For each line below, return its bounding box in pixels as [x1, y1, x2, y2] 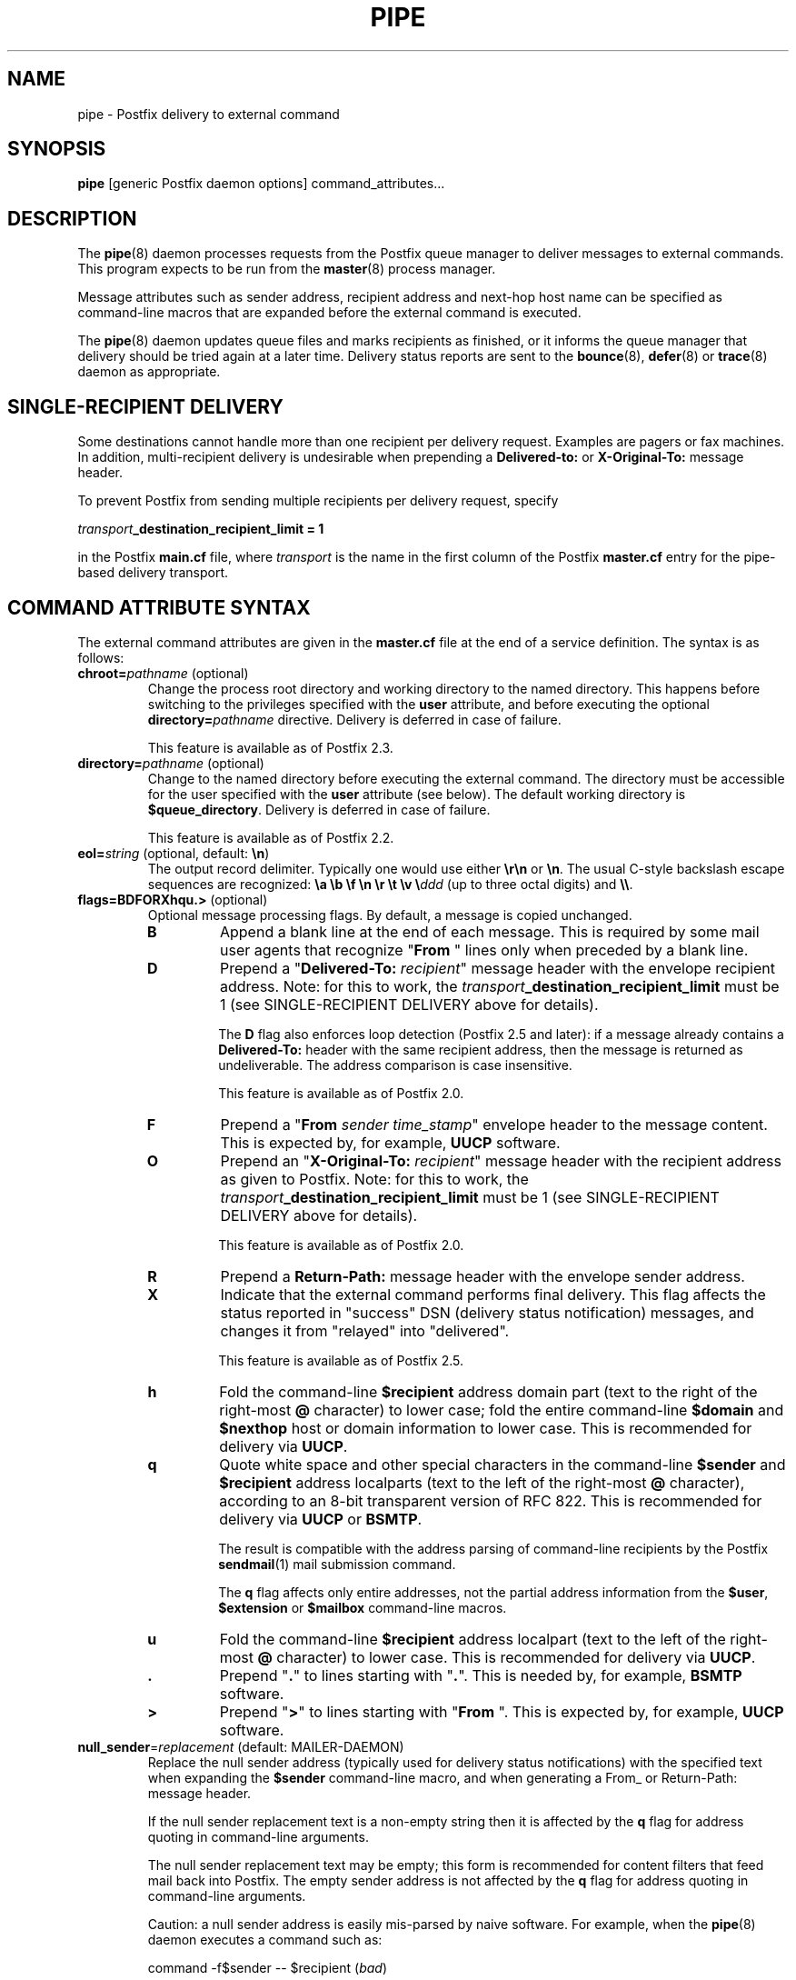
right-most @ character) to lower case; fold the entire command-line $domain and [219, 1400, 784, 1419]
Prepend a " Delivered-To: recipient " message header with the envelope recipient [219, 958, 775, 977]
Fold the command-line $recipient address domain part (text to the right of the [219, 1382, 758, 1401]
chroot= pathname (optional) [77, 665, 249, 681]
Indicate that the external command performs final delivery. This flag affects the [220, 1285, 766, 1304]
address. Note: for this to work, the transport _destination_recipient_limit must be [219, 976, 780, 995]
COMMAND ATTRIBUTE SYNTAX [7, 595, 311, 619]
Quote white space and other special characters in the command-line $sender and [219, 1455, 786, 1474]
